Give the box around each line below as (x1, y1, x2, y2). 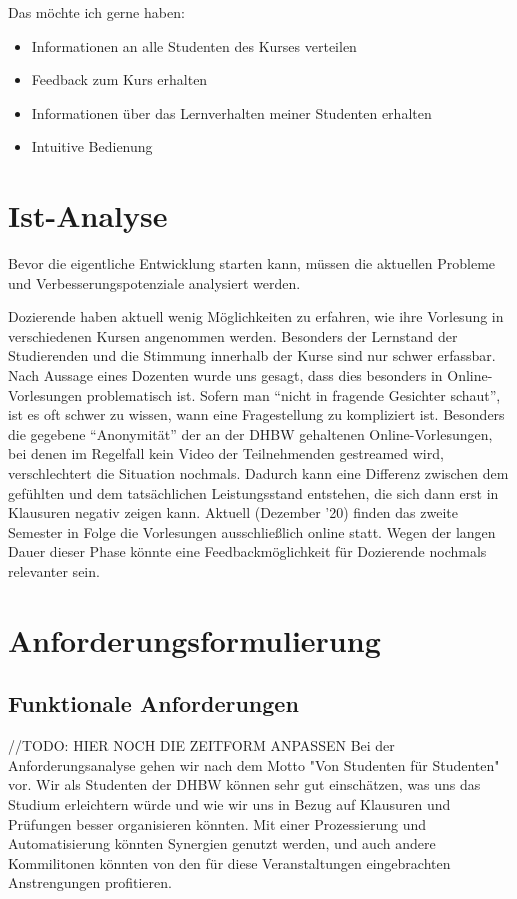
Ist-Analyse (8, 195, 168, 236)
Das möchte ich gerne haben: (8, 2, 185, 22)
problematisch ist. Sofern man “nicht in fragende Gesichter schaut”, (86, 384, 501, 405)
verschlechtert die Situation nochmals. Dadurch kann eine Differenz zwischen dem (8, 463, 509, 484)
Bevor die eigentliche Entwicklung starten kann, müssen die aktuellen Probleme (8, 253, 496, 274)
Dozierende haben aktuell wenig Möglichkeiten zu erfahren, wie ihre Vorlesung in (8, 306, 504, 327)
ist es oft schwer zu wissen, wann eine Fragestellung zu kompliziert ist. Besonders (8, 404, 505, 425)
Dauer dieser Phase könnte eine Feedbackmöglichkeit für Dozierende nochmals (8, 541, 487, 562)
